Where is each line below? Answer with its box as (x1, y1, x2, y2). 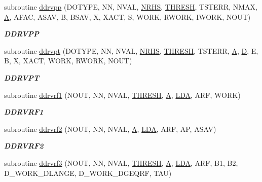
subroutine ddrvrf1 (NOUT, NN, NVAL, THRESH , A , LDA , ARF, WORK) (4, 89, 241, 100)
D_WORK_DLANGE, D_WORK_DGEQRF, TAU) (4, 167, 172, 178)
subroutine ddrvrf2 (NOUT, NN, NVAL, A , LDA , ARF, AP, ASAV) (4, 123, 216, 134)
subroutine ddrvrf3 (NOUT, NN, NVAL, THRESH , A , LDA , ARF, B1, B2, (4, 157, 238, 168)
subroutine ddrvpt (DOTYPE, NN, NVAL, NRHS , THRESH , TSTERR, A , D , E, (4, 45, 258, 56)
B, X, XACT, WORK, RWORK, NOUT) (4, 55, 132, 66)
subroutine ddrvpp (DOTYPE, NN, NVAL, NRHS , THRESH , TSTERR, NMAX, (4, 2, 257, 12)
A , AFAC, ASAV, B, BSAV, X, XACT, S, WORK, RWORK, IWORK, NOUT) (4, 11, 251, 22)
